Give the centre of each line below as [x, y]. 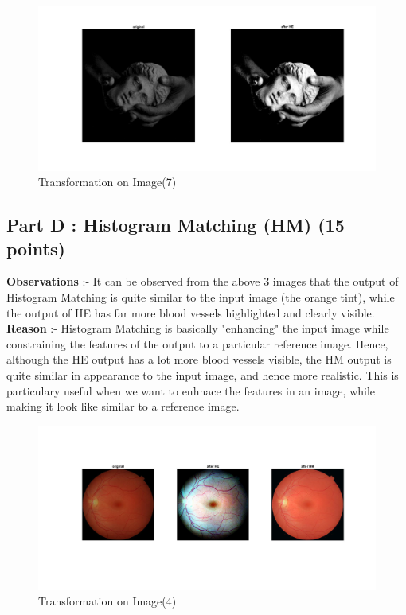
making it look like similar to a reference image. [123, 406]
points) [36, 248]
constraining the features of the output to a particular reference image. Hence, [197, 343]
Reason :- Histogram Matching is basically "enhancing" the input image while [198, 328]
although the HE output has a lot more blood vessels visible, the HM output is [199, 359]
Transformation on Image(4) [107, 600]
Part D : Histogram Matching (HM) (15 [176, 225]
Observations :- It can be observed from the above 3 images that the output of [203, 281]
